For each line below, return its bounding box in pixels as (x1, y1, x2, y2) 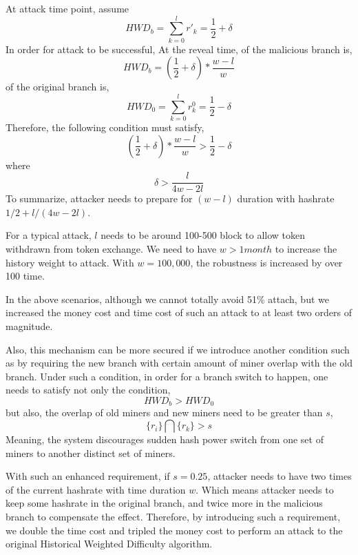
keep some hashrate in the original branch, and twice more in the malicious (6, 496, 323, 510)
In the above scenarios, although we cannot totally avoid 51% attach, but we (6, 291, 329, 306)
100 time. (6, 269, 45, 283)
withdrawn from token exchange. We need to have (6, 242, 217, 256)
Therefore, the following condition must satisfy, (6, 120, 204, 135)
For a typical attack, (6, 228, 92, 242)
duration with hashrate (237, 191, 335, 206)
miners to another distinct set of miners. (6, 445, 176, 460)
